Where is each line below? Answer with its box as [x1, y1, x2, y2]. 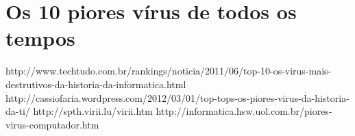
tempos [5, 24, 75, 52]
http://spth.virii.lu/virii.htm [33, 104, 153, 118]
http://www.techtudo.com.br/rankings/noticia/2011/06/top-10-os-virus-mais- [5, 64, 332, 78]
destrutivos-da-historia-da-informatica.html [5, 77, 186, 91]
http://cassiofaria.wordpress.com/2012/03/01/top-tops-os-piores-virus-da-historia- [5, 90, 350, 105]
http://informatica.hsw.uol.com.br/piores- [156, 104, 332, 118]
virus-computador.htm [5, 117, 99, 131]
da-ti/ [5, 104, 30, 118]
